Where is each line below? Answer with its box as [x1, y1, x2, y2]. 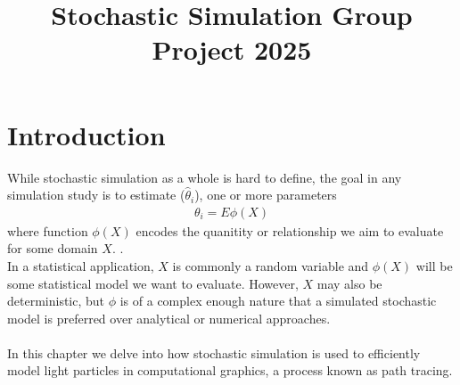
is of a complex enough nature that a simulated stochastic [119, 291, 437, 310]
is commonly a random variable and [172, 256, 369, 274]
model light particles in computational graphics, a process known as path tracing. [7, 361, 453, 380]
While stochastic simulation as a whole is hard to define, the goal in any [7, 168, 402, 186]
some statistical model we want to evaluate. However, [7, 274, 299, 292]
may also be [316, 274, 382, 292]
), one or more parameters [194, 185, 337, 204]
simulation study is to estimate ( [7, 185, 185, 204]
